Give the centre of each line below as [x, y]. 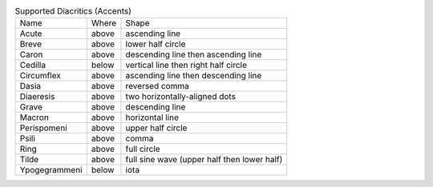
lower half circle [156, 44]
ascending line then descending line [194, 76]
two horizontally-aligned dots [181, 97]
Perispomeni [43, 128]
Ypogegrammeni [51, 170]
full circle [143, 149]
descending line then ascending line [194, 54]
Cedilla [33, 66]
